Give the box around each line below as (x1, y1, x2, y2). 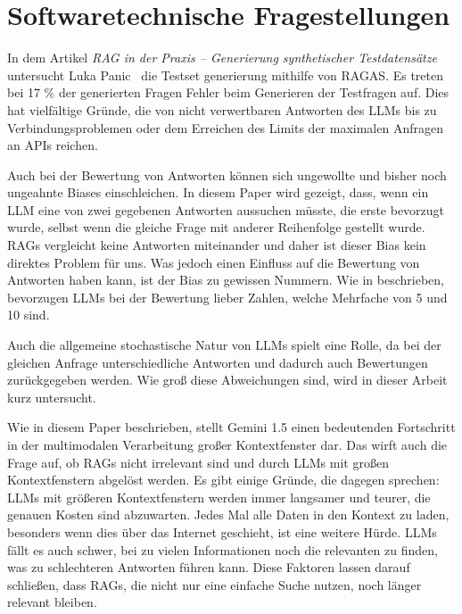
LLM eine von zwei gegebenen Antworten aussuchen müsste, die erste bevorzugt (7, 200, 445, 219)
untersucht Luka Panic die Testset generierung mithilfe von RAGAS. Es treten (7, 65, 444, 84)
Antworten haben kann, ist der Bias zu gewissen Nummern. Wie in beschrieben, (7, 270, 444, 289)
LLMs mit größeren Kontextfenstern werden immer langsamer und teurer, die (7, 487, 431, 506)
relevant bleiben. (7, 593, 97, 611)
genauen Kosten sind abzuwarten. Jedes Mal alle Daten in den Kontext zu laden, (7, 505, 450, 524)
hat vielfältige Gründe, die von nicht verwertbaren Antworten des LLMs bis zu (7, 100, 437, 119)
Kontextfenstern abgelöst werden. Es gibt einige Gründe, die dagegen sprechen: (7, 470, 440, 489)
